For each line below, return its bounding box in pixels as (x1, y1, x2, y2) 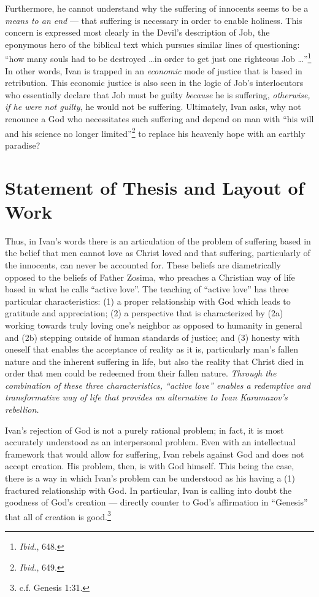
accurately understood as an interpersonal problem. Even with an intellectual (5, 435, 296, 448)
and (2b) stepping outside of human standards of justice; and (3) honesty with (5, 330, 300, 343)
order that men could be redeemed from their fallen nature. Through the (5, 367, 277, 380)
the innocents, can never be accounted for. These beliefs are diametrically (5, 258, 281, 271)
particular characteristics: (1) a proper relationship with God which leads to (5, 294, 291, 307)
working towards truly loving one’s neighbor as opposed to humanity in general (5, 318, 302, 331)
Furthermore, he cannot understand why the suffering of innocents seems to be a (5, 2, 309, 14)
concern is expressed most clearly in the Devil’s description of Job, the (5, 26, 270, 39)
